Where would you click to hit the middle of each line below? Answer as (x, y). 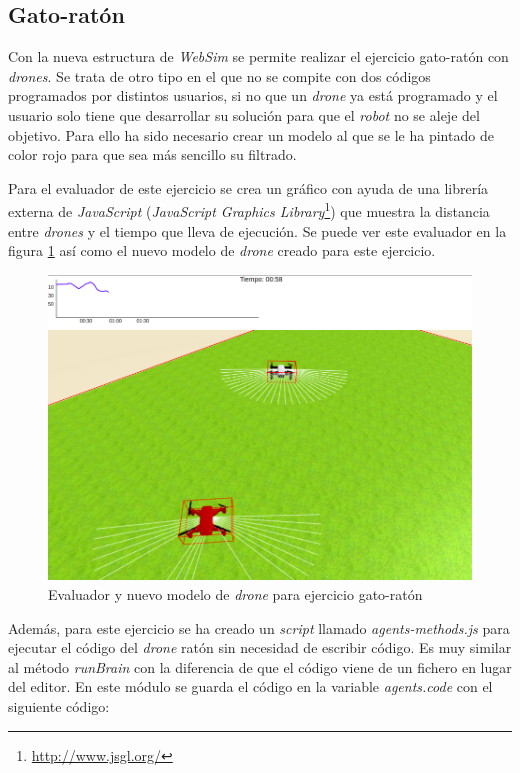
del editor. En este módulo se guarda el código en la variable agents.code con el (250, 686)
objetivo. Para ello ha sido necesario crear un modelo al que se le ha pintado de (251, 134)
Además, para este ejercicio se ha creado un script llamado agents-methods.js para (259, 627)
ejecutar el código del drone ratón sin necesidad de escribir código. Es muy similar (260, 647)
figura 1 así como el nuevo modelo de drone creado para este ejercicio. (222, 250)
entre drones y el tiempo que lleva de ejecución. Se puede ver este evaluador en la (257, 230)
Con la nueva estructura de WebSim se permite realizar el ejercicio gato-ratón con (258, 56)
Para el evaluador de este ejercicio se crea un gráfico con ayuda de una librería (248, 187)
